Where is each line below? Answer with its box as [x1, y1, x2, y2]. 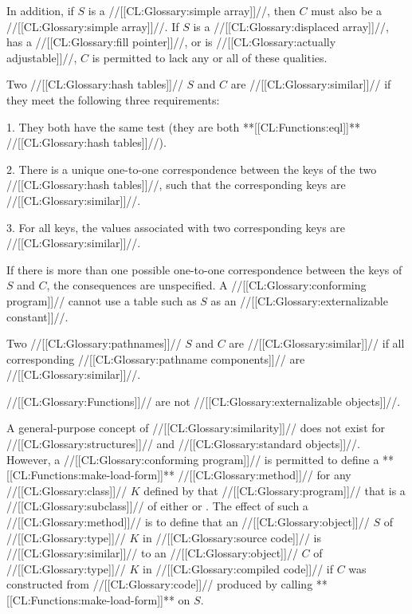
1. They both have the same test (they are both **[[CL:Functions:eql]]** [6, 118, 361, 135]
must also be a [311, 2, 383, 18]
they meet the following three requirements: [6, 91, 220, 108]
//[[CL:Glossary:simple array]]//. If [6, 18, 179, 34]
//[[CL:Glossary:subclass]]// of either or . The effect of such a [6, 498, 308, 514]
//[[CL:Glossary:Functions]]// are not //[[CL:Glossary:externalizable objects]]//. [6, 392, 401, 409]
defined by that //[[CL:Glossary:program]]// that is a [143, 482, 406, 498]
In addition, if [6, 2, 74, 18]
